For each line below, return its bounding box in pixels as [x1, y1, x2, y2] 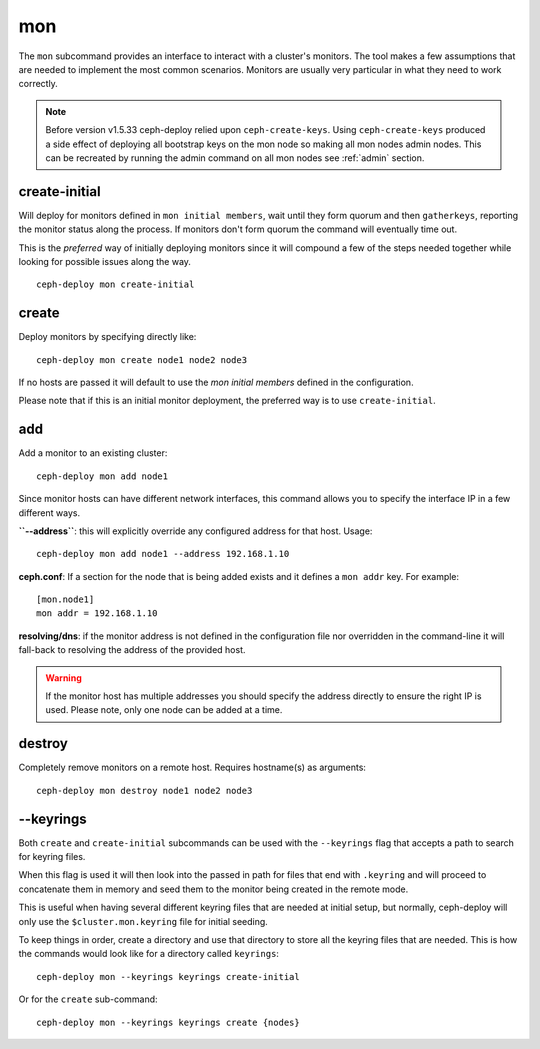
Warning [45, 671, 82, 684]
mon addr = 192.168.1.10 [36, 608, 158, 619]
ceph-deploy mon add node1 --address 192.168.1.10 [36, 548, 290, 560]
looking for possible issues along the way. [18, 255, 192, 267]
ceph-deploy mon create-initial [36, 279, 195, 290]
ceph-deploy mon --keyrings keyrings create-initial [36, 971, 300, 982]
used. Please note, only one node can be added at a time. [45, 704, 283, 716]
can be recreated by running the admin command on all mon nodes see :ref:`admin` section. [45, 151, 425, 164]
